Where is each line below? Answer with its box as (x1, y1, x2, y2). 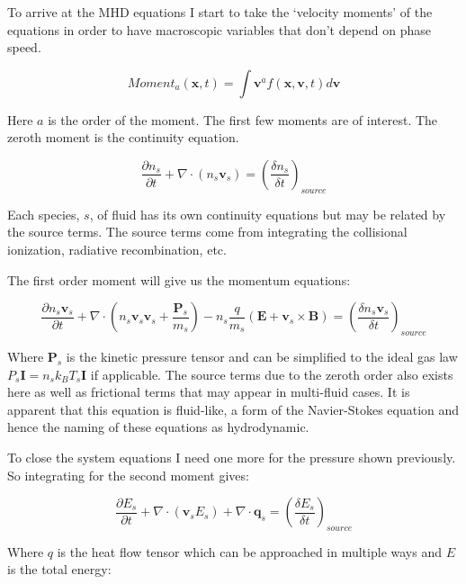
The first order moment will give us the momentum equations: (7, 270, 351, 289)
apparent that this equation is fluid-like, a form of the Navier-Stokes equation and (7, 400, 460, 418)
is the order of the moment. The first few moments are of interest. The (48, 110, 438, 129)
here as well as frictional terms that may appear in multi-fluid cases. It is (7, 382, 410, 401)
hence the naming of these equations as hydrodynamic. (7, 418, 309, 436)
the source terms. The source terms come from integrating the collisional (7, 222, 408, 241)
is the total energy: (7, 560, 112, 579)
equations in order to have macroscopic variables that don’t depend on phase (7, 20, 432, 39)
